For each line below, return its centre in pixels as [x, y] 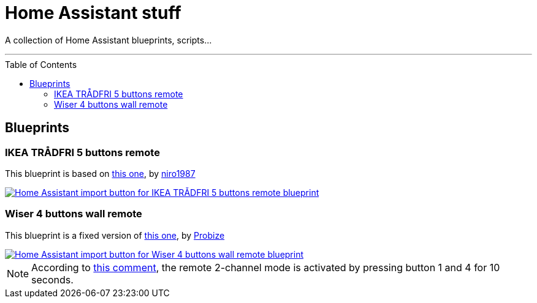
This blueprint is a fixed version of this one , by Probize [115, 235]
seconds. [52, 279]
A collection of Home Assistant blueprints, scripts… [109, 40]
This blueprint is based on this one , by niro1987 [100, 173]
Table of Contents [41, 64]
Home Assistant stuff [93, 13]
